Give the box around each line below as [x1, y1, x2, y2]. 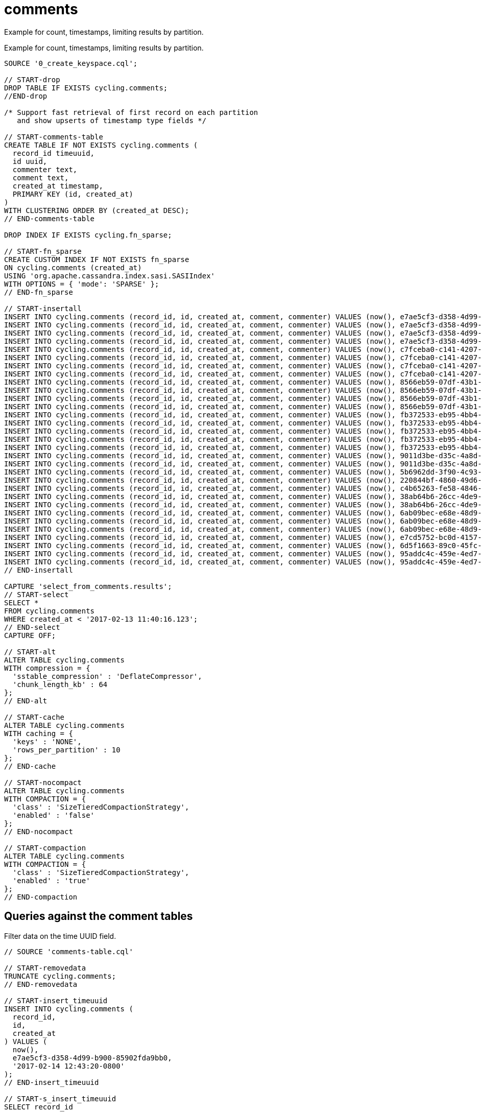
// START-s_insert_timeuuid [4, 1094, 116, 1103]
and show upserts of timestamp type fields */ [17, 116, 207, 125]
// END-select [4, 623, 60, 631]
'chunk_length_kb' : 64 [12, 680, 108, 689]
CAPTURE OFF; [4, 631, 56, 640]
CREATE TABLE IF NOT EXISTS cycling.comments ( [4, 140, 198, 149]
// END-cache [4, 762, 56, 770]
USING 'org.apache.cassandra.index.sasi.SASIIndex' [4, 271, 215, 280]
